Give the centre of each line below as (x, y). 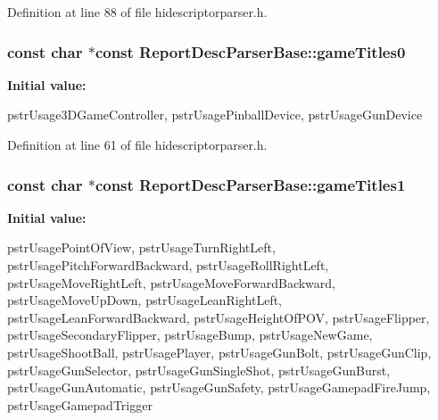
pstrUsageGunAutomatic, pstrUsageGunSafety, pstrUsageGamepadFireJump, (219, 387)
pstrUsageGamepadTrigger (80, 404)
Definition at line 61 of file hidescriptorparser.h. (137, 144)
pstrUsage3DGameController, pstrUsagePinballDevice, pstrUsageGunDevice (215, 115)
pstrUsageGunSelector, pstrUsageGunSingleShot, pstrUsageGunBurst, (199, 370)
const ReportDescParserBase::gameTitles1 (250, 184)
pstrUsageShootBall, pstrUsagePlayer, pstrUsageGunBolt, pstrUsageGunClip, (219, 352)
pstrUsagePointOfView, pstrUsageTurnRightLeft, (141, 247)
